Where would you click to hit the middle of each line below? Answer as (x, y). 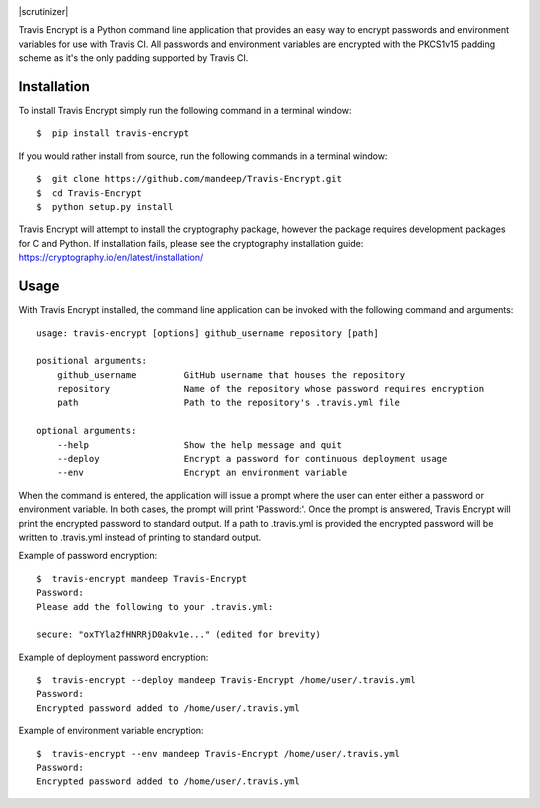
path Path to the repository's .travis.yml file (228, 403)
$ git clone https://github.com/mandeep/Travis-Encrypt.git (189, 179)
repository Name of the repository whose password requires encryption (270, 389)
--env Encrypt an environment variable (202, 473)
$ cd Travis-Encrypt (89, 193)
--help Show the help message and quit (199, 444)
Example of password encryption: (88, 556)
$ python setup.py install (105, 207)
